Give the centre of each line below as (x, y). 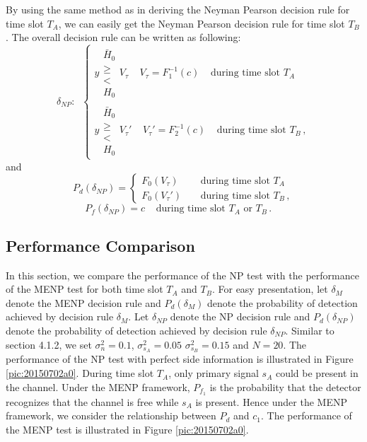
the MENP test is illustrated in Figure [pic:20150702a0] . (127, 429)
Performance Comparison (100, 245)
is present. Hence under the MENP (271, 401)
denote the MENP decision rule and (83, 302)
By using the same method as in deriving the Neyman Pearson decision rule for (178, 9)
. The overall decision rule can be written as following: (123, 37)
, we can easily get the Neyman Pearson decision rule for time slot (202, 23)
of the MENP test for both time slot (85, 289)
